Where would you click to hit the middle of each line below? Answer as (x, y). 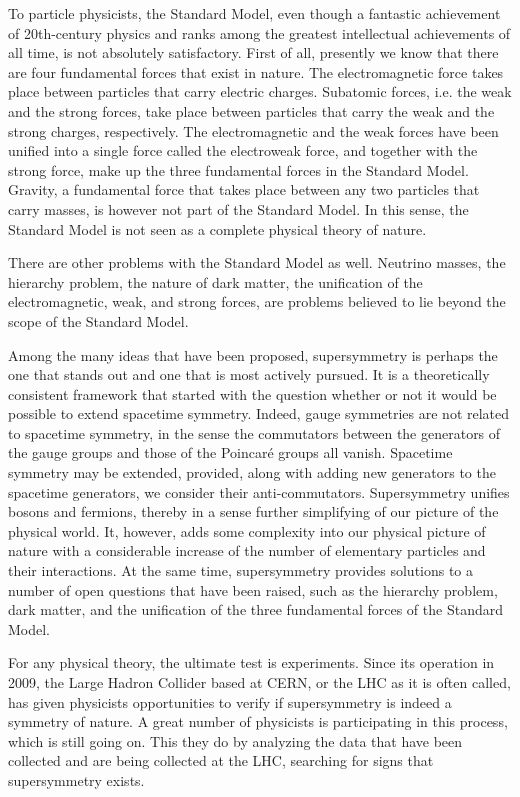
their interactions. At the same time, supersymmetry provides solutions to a (241, 570)
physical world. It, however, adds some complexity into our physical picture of (247, 530)
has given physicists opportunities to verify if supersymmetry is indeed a (230, 701)
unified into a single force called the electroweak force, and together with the (243, 150)
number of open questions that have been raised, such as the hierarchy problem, (253, 589)
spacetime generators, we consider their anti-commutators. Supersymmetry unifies (259, 491)
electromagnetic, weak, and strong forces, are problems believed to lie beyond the (257, 301)
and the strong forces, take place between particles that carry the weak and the (251, 110)
